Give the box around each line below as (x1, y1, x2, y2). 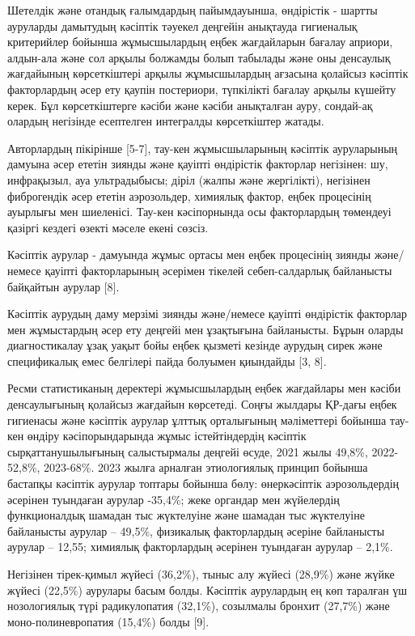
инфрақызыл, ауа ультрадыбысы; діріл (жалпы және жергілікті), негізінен (7, 171, 371, 188)
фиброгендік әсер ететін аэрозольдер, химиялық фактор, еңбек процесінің (7, 187, 371, 204)
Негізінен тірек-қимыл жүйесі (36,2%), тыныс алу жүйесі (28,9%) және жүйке (7, 566, 395, 582)
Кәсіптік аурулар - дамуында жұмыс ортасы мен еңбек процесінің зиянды (7, 246, 371, 263)
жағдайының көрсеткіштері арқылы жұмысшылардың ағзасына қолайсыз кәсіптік (7, 65, 409, 82)
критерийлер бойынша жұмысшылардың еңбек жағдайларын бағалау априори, (7, 33, 393, 50)
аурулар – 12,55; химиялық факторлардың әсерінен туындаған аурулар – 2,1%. (7, 538, 393, 555)
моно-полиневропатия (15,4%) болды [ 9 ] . (7, 613, 210, 630)
